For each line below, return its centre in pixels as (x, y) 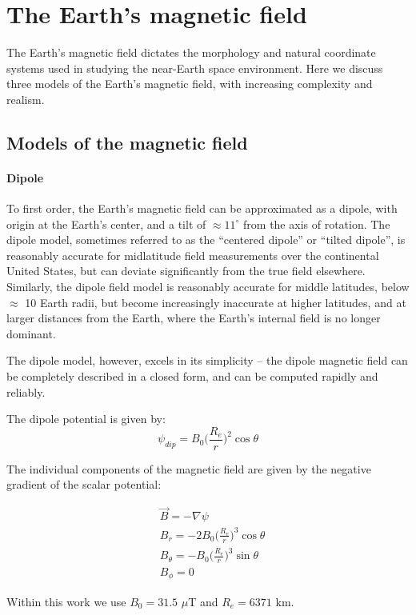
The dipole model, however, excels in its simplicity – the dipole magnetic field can (207, 360)
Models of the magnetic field (127, 142)
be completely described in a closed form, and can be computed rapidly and (192, 376)
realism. (26, 99)
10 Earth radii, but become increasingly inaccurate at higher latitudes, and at (216, 302)
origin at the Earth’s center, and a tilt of (106, 224)
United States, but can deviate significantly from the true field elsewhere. (186, 271)
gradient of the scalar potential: (84, 484)
